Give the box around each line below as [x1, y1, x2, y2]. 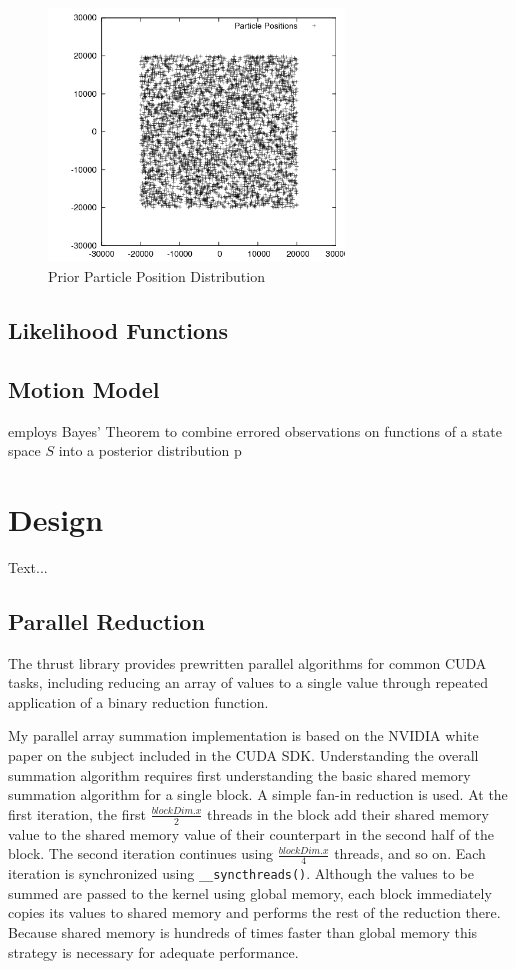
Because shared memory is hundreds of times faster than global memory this [8, 921, 478, 942]
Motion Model [8, 373, 160, 404]
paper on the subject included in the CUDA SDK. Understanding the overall [8, 745, 479, 766]
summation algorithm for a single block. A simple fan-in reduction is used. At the [8, 784, 508, 805]
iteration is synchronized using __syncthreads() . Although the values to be [8, 863, 474, 884]
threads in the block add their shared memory [207, 803, 489, 824]
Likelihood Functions [8, 314, 229, 345]
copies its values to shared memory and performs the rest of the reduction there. [8, 902, 501, 923]
